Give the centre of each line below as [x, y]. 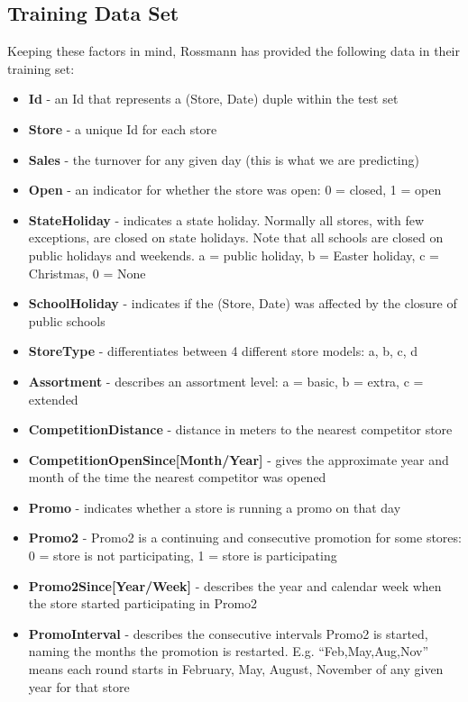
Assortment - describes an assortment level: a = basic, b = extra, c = [226, 381]
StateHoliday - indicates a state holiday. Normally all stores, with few [226, 219]
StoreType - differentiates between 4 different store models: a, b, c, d [223, 351]
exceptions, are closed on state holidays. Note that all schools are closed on [236, 237]
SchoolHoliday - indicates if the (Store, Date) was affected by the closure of [243, 303]
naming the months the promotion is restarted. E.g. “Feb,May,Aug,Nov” [229, 651]
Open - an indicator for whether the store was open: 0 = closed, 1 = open [235, 190]
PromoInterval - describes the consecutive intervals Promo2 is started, [228, 633]
